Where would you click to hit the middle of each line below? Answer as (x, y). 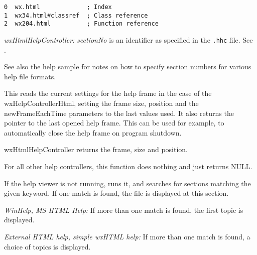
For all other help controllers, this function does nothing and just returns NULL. (128, 166)
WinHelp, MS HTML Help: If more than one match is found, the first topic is (124, 210)
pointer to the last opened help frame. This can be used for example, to (114, 123)
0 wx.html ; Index (58, 7)
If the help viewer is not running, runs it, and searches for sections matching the (127, 183)
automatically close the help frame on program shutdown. (93, 132)
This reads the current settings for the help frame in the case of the (108, 93)
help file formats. (30, 76)
